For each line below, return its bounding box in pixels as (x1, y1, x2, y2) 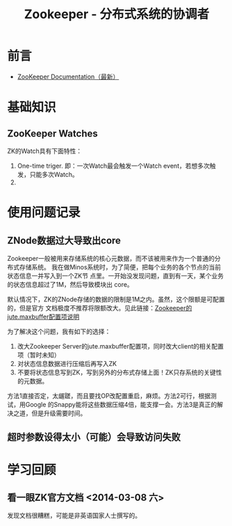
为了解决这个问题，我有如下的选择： (7, 327, 111, 335)
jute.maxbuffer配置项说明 (7, 312, 80, 321)
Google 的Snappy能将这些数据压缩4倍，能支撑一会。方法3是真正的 (25, 400, 217, 408)
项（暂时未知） (17, 351, 60, 359)
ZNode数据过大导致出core (7, 234, 122, 246)
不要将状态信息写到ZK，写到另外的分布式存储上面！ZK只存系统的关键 (17, 368, 217, 376)
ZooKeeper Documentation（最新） (17, 72, 119, 81)
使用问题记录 (7, 205, 81, 221)
